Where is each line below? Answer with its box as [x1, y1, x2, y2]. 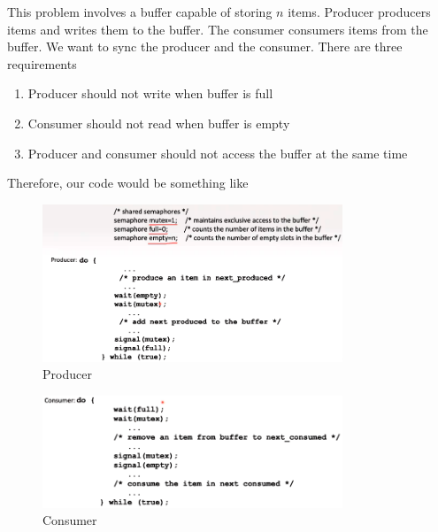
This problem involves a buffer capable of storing [7, 3, 273, 20]
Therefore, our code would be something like [7, 173, 249, 192]
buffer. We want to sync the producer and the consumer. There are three [7, 37, 403, 56]
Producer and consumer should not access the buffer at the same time [27, 143, 408, 162]
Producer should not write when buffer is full [27, 84, 273, 103]
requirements [7, 54, 77, 73]
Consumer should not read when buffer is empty [27, 113, 290, 132]
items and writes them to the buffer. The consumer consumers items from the [7, 19, 428, 38]
